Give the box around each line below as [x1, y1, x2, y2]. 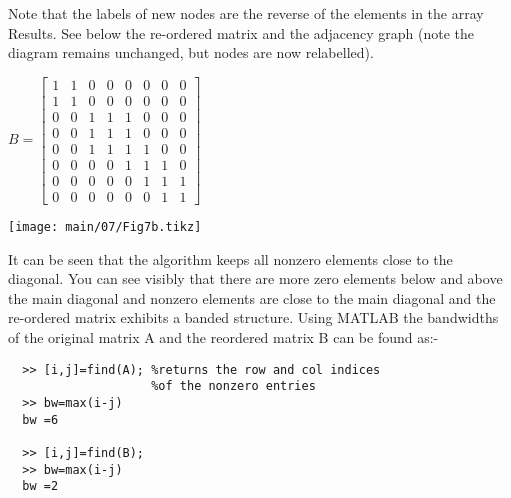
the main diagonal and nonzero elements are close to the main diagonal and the [8, 287, 496, 308]
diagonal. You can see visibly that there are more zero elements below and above [8, 268, 503, 289]
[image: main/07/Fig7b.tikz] [8, 220, 202, 235]
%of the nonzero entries [151, 379, 316, 394]
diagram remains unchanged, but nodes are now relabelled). [8, 42, 374, 63]
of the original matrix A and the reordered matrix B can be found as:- [8, 327, 439, 348]
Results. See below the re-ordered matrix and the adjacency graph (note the [8, 22, 475, 43]
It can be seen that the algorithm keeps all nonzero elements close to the [8, 248, 453, 269]
